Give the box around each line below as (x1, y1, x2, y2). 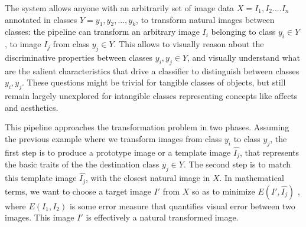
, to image (5, 38, 41, 50)
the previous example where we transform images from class (5, 132, 222, 144)
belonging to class (211, 25, 276, 38)
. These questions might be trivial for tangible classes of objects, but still (21, 76, 286, 88)
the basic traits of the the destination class (5, 158, 159, 170)
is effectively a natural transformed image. (86, 211, 239, 223)
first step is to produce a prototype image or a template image (5, 146, 231, 158)
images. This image (5, 211, 74, 223)
